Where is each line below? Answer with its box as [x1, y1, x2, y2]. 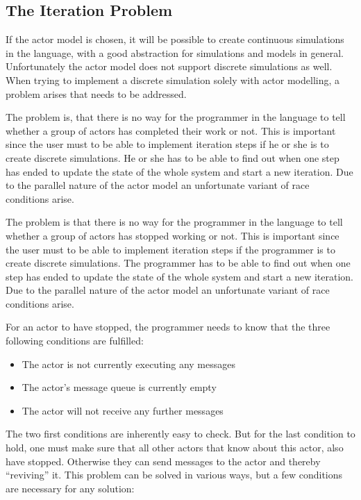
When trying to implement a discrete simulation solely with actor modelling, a [6, 72, 340, 87]
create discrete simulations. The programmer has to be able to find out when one [6, 256, 351, 270]
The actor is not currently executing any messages [22, 356, 236, 371]
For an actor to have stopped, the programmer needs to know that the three [6, 319, 330, 334]
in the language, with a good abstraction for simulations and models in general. [6, 45, 344, 60]
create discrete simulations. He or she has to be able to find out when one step [6, 150, 339, 165]
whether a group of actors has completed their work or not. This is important [6, 123, 336, 137]
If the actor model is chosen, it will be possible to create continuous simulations [6, 32, 344, 47]
